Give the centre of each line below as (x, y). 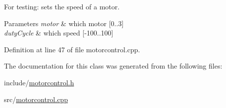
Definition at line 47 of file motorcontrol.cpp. (72, 49)
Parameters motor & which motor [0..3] (64, 23)
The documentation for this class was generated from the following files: (113, 66)
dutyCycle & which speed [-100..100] (59, 33)
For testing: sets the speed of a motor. (62, 6)
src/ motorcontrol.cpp (36, 99)
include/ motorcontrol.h (39, 82)
